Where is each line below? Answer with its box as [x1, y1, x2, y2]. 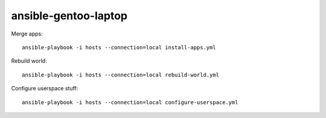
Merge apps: [11, 30, 43, 37]
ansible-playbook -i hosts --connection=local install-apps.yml [22, 44, 217, 51]
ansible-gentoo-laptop [11, 9, 128, 22]
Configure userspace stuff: [11, 85, 78, 92]
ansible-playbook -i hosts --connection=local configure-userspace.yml [22, 99, 238, 105]
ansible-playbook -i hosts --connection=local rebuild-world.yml [22, 71, 220, 78]
